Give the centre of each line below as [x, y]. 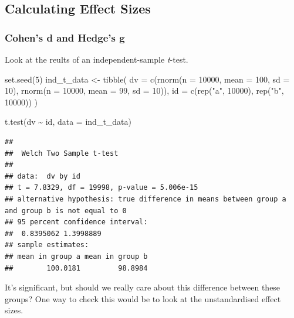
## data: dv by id [43, 176]
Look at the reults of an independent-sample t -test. [97, 59]
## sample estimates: [47, 245]
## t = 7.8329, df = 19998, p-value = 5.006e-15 [102, 188]
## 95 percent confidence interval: [76, 222]
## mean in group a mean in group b [76, 256]
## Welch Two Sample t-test [62, 153]
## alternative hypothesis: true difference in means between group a [146, 199]
